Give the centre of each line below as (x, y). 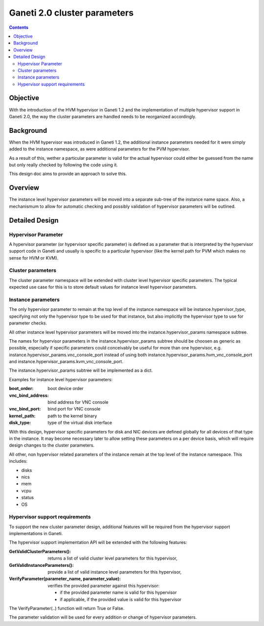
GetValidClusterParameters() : (40, 551)
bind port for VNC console (74, 409)
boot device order (66, 389)
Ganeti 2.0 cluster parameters (71, 13)
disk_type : (20, 423)
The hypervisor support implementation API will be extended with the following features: (98, 542)
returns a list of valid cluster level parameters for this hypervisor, (113, 558)
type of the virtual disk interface (80, 423)
